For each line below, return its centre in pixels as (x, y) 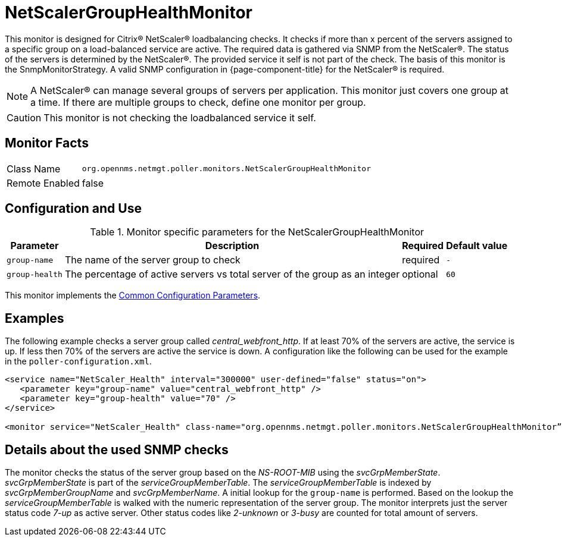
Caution (24, 117)
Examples (35, 318)
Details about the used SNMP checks (117, 449)
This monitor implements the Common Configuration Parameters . (133, 295)
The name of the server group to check (152, 260)
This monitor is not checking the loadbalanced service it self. (180, 117)
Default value (477, 246)
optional (420, 274)
